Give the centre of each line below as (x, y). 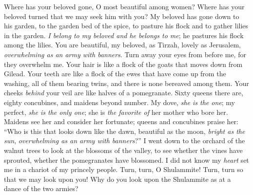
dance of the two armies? (41, 188)
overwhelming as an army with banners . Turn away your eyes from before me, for (125, 54)
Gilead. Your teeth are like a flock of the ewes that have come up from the (115, 74)
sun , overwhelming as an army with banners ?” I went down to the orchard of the (125, 141)
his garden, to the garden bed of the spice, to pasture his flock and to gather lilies (126, 26)
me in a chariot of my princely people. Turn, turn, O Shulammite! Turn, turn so (124, 169)
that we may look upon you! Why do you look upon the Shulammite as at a (117, 179)
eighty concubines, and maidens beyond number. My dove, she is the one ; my (119, 102)
